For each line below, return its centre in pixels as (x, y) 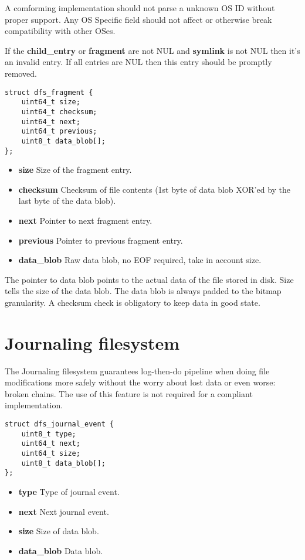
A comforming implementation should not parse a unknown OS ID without (140, 8)
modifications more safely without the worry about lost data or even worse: (140, 382)
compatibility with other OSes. (60, 31)
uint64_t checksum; (59, 112)
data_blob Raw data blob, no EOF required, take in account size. (140, 260)
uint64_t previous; (59, 132)
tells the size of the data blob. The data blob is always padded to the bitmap (143, 291)
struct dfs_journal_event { (60, 424)
